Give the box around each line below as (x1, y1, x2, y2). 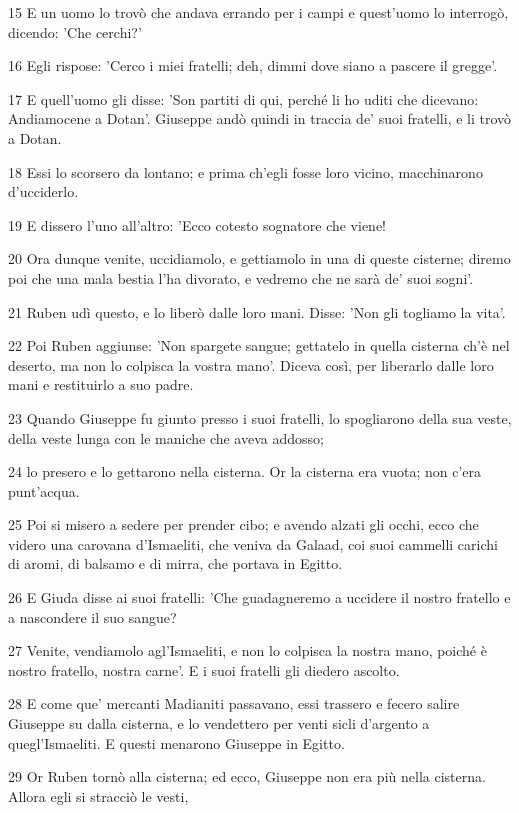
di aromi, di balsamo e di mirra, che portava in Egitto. (8, 553, 343, 574)
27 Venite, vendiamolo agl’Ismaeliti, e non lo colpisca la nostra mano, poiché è (8, 640, 487, 661)
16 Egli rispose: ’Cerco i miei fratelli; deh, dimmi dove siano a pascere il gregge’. (8, 55, 498, 76)
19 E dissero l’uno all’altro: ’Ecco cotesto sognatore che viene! (8, 214, 387, 235)
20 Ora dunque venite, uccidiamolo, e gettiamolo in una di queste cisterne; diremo (8, 248, 511, 269)
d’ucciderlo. (8, 181, 79, 202)
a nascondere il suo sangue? (8, 606, 177, 627)
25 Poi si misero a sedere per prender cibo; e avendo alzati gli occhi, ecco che (8, 514, 479, 535)
